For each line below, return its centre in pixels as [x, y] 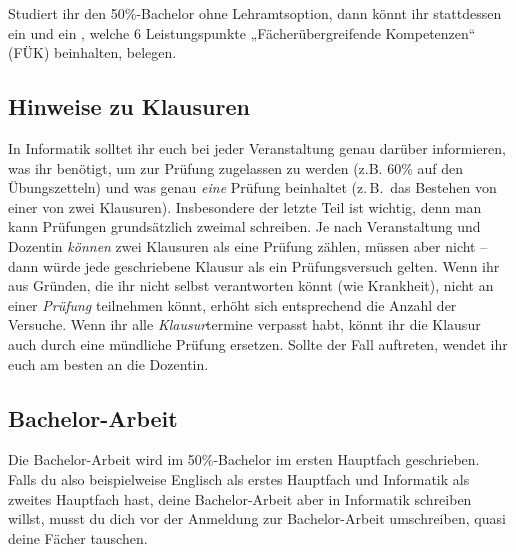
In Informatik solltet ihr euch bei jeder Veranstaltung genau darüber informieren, [257, 147]
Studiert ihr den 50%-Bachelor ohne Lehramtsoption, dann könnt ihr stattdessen [255, 13]
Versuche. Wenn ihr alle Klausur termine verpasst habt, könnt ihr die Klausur [244, 324]
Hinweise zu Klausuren [129, 106]
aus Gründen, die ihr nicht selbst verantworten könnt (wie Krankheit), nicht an [251, 285]
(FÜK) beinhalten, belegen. [92, 52]
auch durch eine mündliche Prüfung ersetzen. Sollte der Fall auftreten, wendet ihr [258, 343]
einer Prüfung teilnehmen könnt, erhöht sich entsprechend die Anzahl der [232, 304]
